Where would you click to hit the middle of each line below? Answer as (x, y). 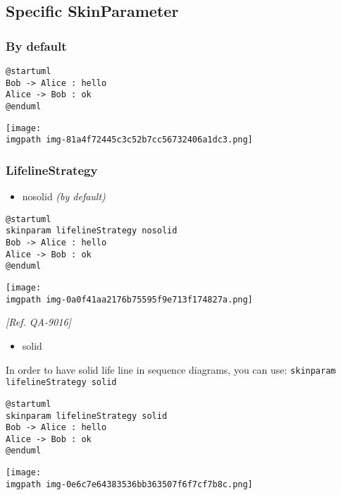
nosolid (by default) (64, 196)
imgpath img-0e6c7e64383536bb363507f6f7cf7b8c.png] (129, 484)
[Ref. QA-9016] (38, 322)
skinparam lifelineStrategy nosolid (92, 231)
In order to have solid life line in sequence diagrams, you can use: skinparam (171, 369)
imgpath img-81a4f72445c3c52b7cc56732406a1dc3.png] (129, 140)
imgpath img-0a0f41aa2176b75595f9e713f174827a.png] (129, 299)
